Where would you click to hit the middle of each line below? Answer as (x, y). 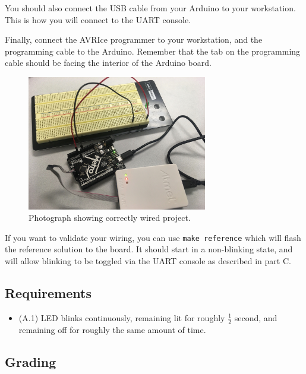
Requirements (48, 292)
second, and (256, 317)
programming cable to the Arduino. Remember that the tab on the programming (153, 51)
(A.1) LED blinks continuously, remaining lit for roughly (122, 317)
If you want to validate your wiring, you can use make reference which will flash (153, 237)
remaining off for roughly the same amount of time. (112, 329)
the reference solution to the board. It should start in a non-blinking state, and (149, 249)
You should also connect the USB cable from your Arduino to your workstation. (150, 8)
